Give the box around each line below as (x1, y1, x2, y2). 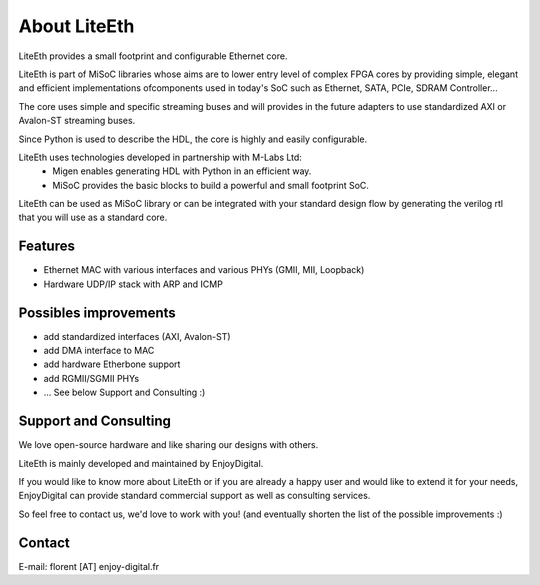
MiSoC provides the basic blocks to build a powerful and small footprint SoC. (52, 179, 370, 191)
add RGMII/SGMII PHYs (43, 372, 140, 384)
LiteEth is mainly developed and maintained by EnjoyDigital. (18, 457, 264, 469)
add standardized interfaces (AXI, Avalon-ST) (43, 330, 231, 342)
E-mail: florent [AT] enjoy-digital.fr (18, 560, 160, 572)
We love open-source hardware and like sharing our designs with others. (18, 439, 319, 451)
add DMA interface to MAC (43, 345, 155, 357)
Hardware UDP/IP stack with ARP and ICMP (43, 278, 224, 290)
